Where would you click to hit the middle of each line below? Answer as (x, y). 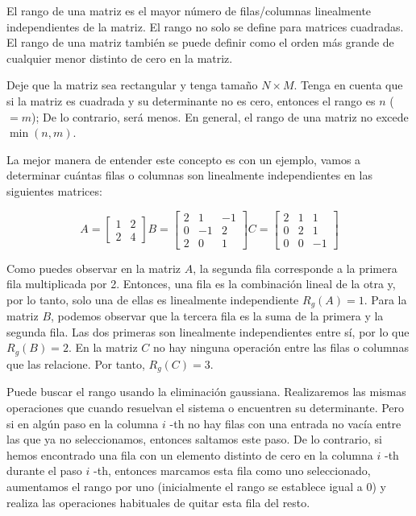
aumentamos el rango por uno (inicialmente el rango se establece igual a (185, 486)
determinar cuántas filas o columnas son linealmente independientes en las (189, 175)
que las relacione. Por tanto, (76, 363)
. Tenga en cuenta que (348, 85)
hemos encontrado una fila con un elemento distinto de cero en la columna (190, 454)
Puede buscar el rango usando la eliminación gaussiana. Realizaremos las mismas (206, 392)
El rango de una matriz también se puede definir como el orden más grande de (200, 42)
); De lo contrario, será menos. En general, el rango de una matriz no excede (220, 116)
